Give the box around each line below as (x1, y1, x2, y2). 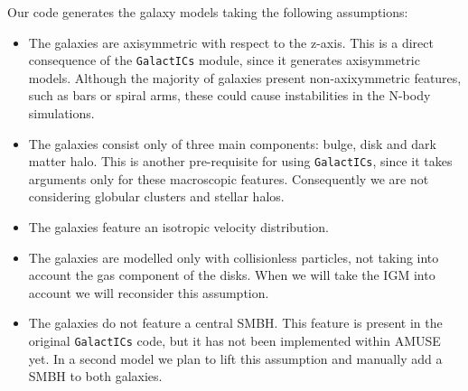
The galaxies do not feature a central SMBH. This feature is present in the (28, 313, 443, 332)
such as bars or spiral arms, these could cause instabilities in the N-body (28, 86, 431, 105)
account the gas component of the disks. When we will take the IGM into (28, 265, 435, 284)
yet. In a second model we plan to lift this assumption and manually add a (28, 349, 443, 368)
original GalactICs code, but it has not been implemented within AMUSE (28, 331, 441, 350)
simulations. (28, 104, 95, 123)
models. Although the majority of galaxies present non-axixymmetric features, (28, 68, 462, 87)
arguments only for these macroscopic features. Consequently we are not (28, 169, 429, 188)
